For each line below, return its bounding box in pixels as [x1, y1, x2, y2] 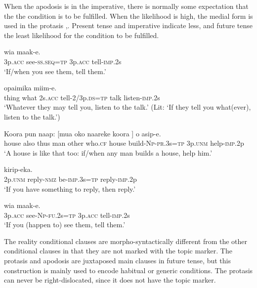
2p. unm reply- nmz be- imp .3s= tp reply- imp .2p [4, 173, 137, 184]
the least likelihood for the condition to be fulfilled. [4, 30, 159, 40]
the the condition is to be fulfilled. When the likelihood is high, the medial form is [4, 10, 253, 21]
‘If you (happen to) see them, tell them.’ [4, 219, 126, 230]
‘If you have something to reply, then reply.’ [4, 183, 136, 194]
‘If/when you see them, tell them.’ [4, 66, 106, 76]
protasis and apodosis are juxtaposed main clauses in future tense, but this [4, 255, 231, 266]
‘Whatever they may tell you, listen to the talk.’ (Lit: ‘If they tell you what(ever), [4, 102, 251, 112]
